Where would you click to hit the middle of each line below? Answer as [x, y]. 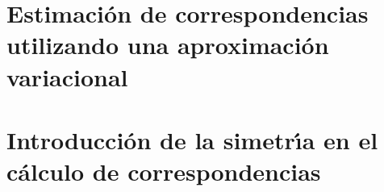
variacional [67, 76]
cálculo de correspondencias [164, 171]
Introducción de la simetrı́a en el [192, 139]
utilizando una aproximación [168, 45]
